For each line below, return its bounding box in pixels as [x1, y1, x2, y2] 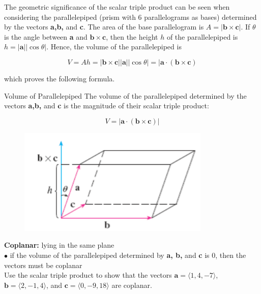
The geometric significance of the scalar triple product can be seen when [4, 2, 230, 12]
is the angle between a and [4, 31, 88, 42]
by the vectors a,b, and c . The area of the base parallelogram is [4, 21, 204, 32]
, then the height [106, 31, 158, 42]
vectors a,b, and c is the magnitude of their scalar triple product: [4, 100, 209, 111]
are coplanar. [111, 279, 152, 290]
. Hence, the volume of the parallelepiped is [46, 41, 182, 52]
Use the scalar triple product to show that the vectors [4, 270, 172, 280]
